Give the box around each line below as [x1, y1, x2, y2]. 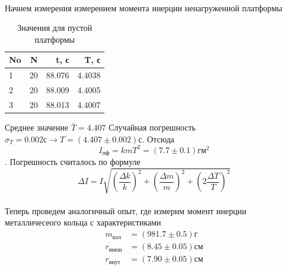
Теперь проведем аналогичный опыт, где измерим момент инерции [5, 204, 247, 217]
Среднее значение [5, 121, 69, 133]
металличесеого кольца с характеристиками [5, 216, 161, 228]
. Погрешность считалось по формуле [5, 155, 141, 168]
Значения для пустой [17, 21, 93, 34]
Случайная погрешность [109, 121, 196, 133]
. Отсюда [142, 132, 174, 145]
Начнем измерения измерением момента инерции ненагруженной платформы [5, 1, 282, 14]
